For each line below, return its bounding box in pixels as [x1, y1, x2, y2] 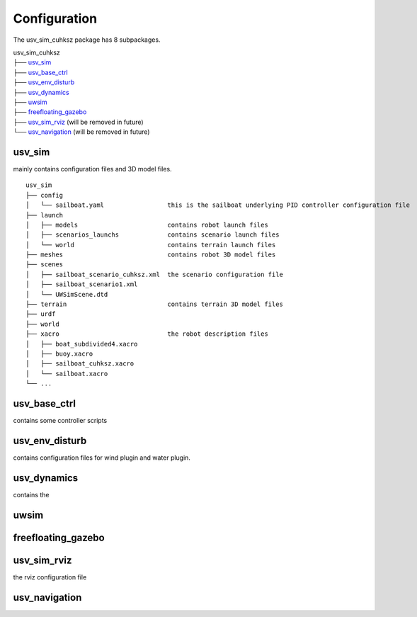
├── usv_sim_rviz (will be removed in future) [13, 118, 144, 126]
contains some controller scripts [13, 417, 108, 425]
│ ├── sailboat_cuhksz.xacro [25, 360, 135, 368]
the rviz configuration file [13, 572, 87, 581]
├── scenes [25, 261, 64, 268]
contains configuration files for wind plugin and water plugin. [13, 453, 191, 462]
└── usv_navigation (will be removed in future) [13, 128, 150, 136]
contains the [13, 490, 50, 499]
